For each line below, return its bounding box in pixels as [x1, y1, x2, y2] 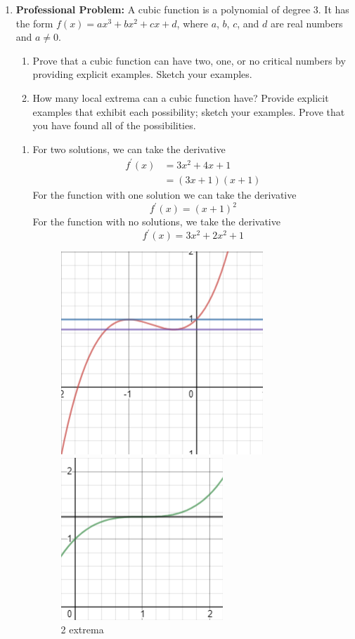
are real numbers [270, 15, 343, 30]
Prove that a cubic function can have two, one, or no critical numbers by [32, 53, 346, 67]
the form [15, 15, 53, 30]
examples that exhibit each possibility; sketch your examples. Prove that [32, 104, 345, 119]
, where [176, 15, 208, 30]
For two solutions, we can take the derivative [32, 141, 226, 156]
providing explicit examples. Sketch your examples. [32, 67, 252, 81]
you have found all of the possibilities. [32, 118, 196, 133]
